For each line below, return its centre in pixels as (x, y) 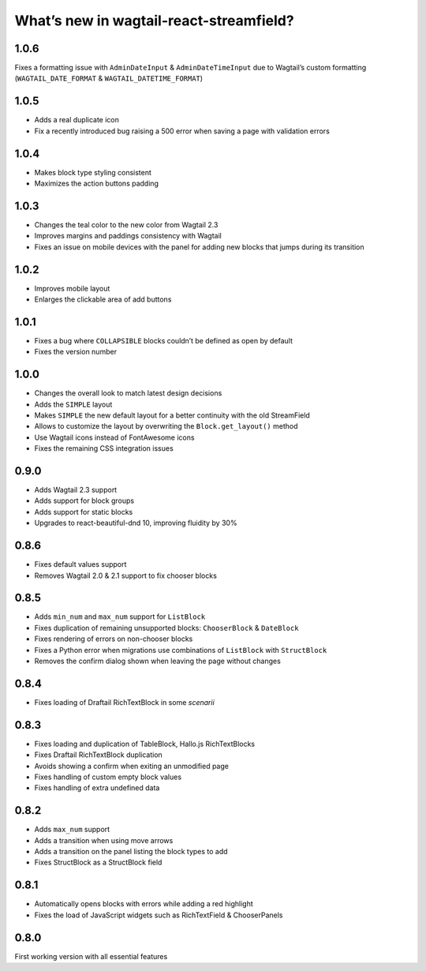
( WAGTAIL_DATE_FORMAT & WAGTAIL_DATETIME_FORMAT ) (109, 78)
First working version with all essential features (91, 956)
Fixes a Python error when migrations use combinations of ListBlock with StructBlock (181, 650)
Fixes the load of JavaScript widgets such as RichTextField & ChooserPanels (159, 915)
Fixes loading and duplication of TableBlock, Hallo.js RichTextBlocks (145, 744)
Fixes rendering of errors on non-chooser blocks (114, 639)
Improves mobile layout (72, 288)
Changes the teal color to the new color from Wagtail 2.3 (126, 224)
